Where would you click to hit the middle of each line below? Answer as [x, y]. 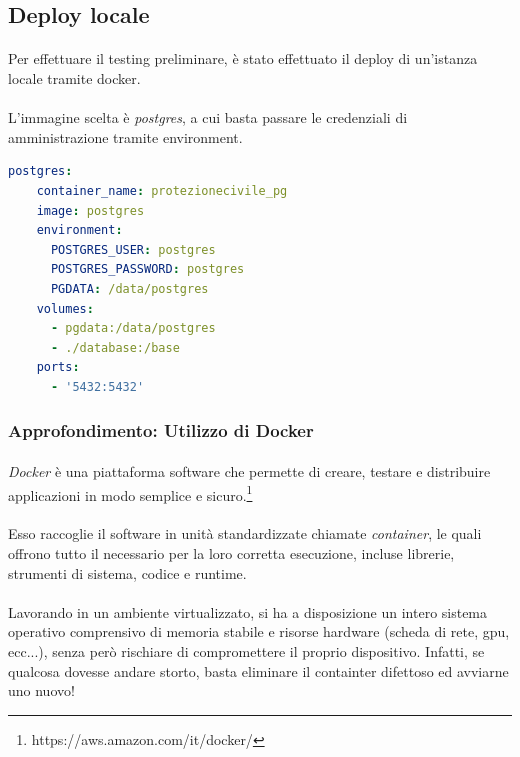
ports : [58, 367]
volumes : [65, 308]
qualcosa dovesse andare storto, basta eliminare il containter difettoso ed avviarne [258, 670]
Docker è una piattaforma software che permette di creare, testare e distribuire [249, 470]
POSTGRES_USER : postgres [133, 249]
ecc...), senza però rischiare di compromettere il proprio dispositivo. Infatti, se [246, 650]
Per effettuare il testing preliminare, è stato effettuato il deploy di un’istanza [243, 58]
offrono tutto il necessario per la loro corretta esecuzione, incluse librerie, [231, 552]
